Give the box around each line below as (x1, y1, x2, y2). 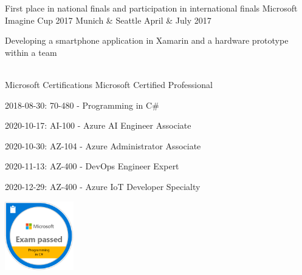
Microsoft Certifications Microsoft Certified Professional (5, 78, 213, 90)
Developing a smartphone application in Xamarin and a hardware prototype (5, 34, 289, 47)
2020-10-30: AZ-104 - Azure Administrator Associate (5, 139, 201, 152)
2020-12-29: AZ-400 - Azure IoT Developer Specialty (5, 180, 201, 192)
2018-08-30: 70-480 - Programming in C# (5, 98, 159, 111)
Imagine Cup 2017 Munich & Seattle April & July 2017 (5, 13, 211, 26)
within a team (5, 46, 57, 58)
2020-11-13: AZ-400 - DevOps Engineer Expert (5, 160, 179, 172)
